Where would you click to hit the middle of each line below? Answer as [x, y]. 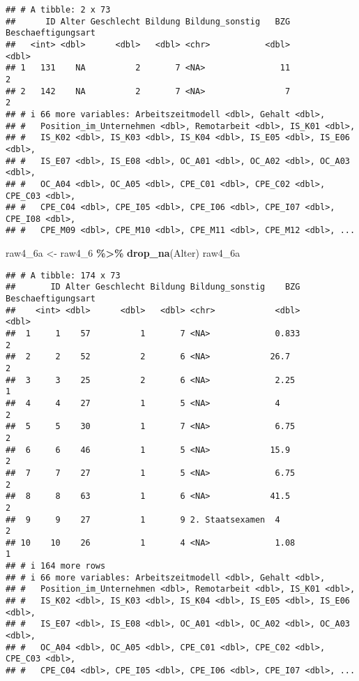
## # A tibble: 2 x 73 [58, 10]
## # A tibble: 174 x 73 [63, 275]
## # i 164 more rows [56, 566]
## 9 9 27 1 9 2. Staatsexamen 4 [143, 519]
